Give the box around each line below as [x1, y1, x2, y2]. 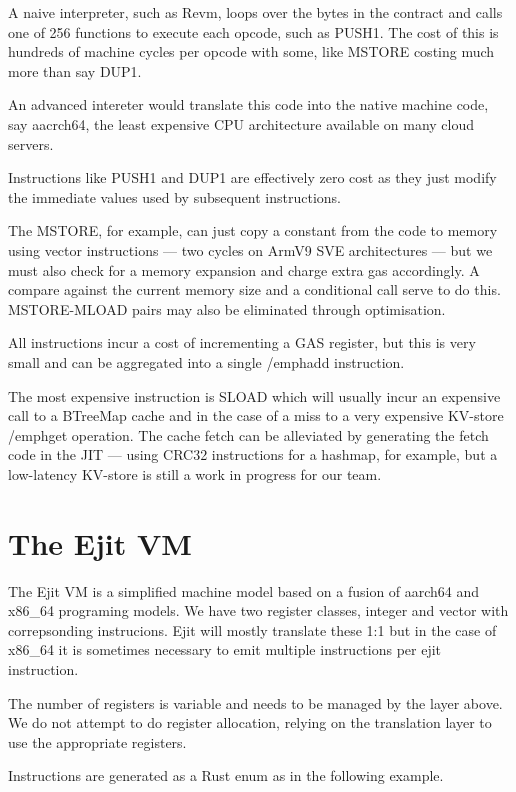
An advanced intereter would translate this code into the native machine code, [8, 94, 489, 115]
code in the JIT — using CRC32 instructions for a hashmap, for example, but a [8, 444, 498, 465]
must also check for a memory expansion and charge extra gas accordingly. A [8, 259, 480, 280]
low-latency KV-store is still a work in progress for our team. [8, 463, 382, 484]
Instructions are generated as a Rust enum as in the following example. [8, 765, 444, 786]
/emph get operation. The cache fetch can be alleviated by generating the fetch [8, 424, 489, 445]
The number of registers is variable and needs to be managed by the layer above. [8, 692, 503, 713]
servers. [8, 133, 54, 154]
